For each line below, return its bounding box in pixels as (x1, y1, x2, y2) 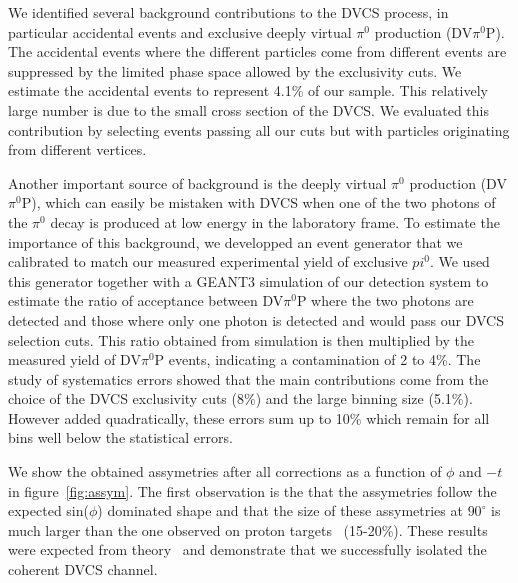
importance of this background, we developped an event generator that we (8, 231, 463, 252)
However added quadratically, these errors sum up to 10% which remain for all (8, 407, 490, 428)
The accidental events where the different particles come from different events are (8, 41, 507, 62)
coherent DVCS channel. (8, 559, 158, 580)
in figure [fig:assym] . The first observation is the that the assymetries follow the (8, 480, 497, 501)
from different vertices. (8, 139, 147, 160)
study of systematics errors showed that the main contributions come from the (8, 368, 489, 389)
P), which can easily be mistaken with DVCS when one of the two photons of (21, 192, 496, 213)
